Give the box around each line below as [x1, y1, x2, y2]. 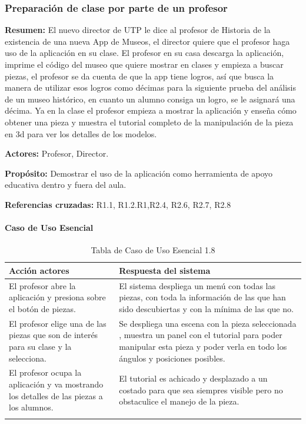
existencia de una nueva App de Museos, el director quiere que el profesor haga [5, 35, 290, 47]
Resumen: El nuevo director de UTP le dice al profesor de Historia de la [5, 24, 271, 36]
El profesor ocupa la [9, 366, 82, 379]
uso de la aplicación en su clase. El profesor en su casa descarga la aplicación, [5, 47, 284, 59]
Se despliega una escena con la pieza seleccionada [119, 317, 297, 329]
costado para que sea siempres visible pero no [119, 383, 283, 396]
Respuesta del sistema [119, 264, 211, 276]
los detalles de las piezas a [9, 389, 103, 402]
